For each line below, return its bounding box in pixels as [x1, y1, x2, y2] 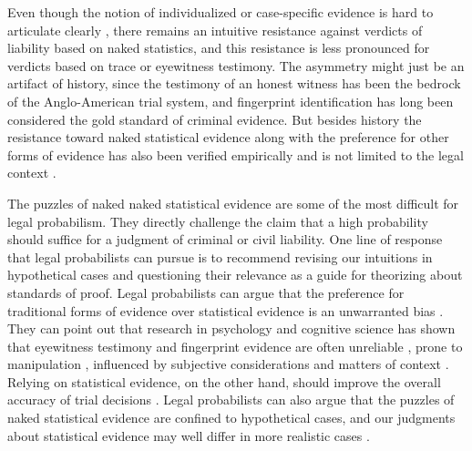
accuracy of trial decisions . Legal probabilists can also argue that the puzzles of [7, 390, 455, 409]
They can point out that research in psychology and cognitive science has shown [7, 319, 456, 338]
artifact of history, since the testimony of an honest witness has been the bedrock [7, 74, 461, 93]
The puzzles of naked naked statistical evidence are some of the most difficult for [7, 193, 459, 212]
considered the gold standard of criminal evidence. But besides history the [7, 109, 422, 128]
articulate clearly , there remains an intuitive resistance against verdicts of [7, 20, 423, 39]
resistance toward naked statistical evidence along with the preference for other [7, 128, 449, 147]
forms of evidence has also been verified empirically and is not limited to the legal [7, 145, 464, 164]
